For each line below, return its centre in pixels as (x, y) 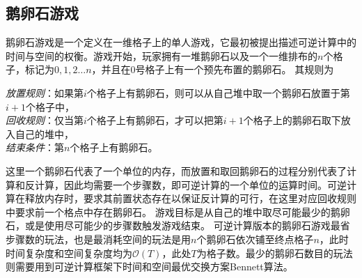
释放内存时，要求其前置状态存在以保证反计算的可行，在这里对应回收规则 (190, 198)
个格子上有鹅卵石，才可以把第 (155, 120)
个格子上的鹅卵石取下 (292, 120)
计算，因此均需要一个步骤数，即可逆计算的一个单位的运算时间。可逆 (190, 184)
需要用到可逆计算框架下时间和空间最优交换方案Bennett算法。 (154, 267)
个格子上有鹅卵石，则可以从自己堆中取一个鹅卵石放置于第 (218, 92)
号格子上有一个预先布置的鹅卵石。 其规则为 (235, 69)
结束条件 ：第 (35, 147)
